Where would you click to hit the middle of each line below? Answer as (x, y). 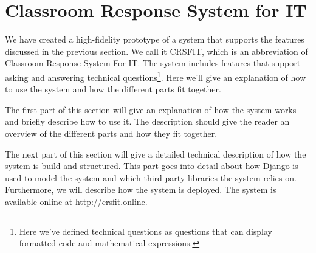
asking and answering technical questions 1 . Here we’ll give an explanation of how (156, 76)
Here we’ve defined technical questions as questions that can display (146, 231)
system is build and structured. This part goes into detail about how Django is (152, 166)
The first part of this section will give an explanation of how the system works (151, 109)
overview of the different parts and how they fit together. (111, 133)
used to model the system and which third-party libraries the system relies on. (151, 177)
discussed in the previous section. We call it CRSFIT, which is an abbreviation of (156, 51)
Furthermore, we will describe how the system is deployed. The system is (141, 189)
